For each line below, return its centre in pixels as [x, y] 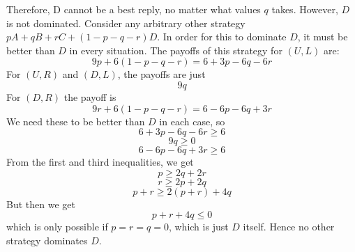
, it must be [323, 37]
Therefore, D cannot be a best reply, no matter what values [134, 9]
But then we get [41, 204]
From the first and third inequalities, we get [100, 162]
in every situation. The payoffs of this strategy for [176, 50]
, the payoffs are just [161, 74]
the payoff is [90, 96]
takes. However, [305, 9]
